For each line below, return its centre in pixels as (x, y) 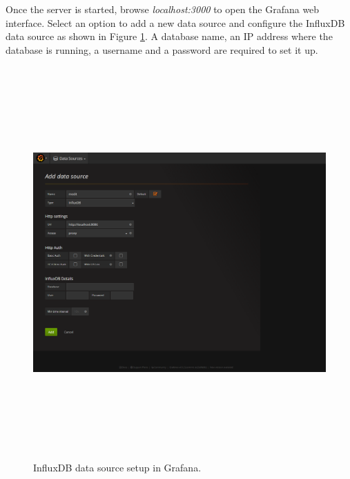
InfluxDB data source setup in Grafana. (117, 467)
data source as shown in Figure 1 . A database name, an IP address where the (169, 36)
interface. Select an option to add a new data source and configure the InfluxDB (175, 22)
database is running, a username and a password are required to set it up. (162, 49)
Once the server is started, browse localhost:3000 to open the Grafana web (163, 9)
